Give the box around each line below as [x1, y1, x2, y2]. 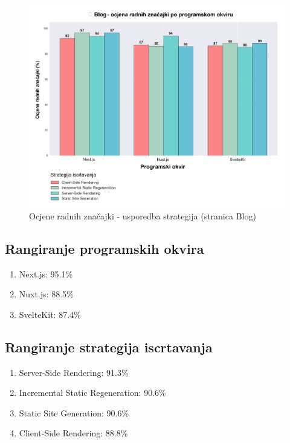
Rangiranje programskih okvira [5, 239, 204, 257]
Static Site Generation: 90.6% [19, 406, 129, 419]
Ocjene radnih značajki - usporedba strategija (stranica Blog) [29, 209, 256, 222]
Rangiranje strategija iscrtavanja [5, 337, 213, 356]
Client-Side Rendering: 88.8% [19, 427, 128, 439]
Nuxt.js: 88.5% [19, 288, 74, 300]
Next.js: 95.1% [19, 267, 73, 280]
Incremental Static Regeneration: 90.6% [19, 386, 166, 399]
